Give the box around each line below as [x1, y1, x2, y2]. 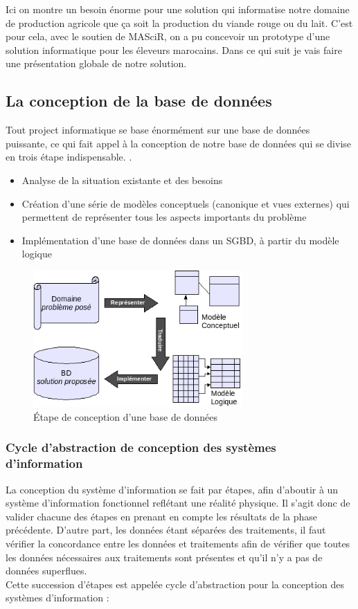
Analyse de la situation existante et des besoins [21, 172, 223, 187]
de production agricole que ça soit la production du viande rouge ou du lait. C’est [6, 15, 353, 30]
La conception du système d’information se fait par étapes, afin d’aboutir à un [6, 482, 339, 496]
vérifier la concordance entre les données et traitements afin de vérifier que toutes [6, 536, 350, 550]
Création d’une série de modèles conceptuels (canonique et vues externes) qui [21, 196, 350, 210]
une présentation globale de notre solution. [6, 56, 187, 71]
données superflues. [6, 563, 87, 578]
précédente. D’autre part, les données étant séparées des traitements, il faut [6, 522, 326, 537]
